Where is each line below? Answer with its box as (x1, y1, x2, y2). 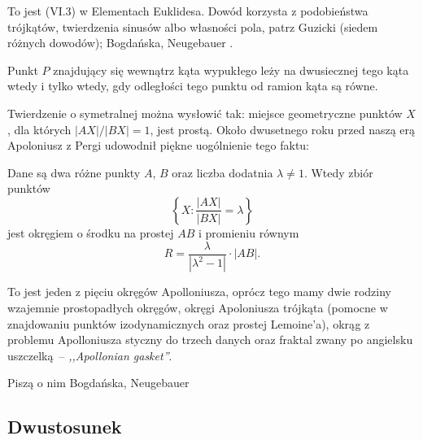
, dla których (7, 120, 72, 137)
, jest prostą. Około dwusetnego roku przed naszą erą (150, 120, 416, 137)
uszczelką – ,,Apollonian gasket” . (7, 346, 172, 364)
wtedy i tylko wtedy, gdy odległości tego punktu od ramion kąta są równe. (7, 77, 378, 94)
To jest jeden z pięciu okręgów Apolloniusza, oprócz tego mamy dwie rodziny (7, 283, 391, 300)
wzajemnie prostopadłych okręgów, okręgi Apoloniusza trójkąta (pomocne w (7, 299, 388, 316)
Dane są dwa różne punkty (7, 163, 141, 181)
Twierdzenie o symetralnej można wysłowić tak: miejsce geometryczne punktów (7, 104, 403, 121)
